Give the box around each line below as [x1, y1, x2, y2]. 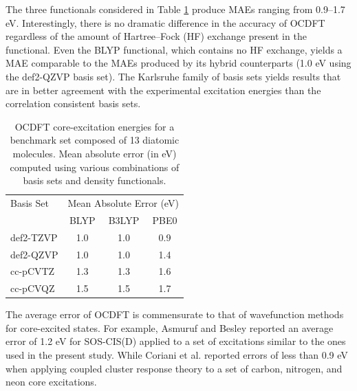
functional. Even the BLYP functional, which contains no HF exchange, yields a [6, 42, 343, 56]
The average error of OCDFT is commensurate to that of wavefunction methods [6, 307, 344, 322]
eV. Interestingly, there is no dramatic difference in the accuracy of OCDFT [6, 15, 325, 30]
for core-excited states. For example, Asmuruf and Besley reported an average [6, 320, 334, 335]
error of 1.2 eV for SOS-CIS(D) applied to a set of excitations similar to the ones [6, 334, 346, 348]
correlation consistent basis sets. [6, 96, 141, 111]
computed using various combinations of [10, 159, 180, 174]
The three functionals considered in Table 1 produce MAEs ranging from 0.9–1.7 [6, 2, 345, 16]
